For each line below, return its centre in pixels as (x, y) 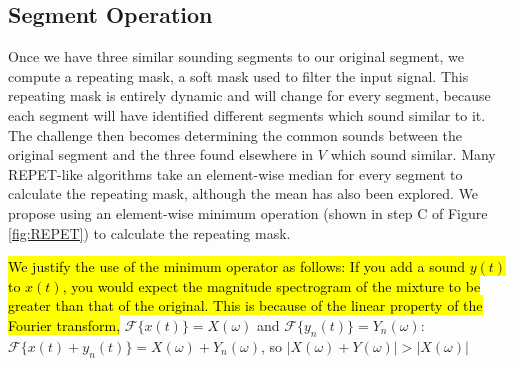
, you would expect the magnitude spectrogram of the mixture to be (271, 285)
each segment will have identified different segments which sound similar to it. (247, 114)
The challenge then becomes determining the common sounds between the (235, 134)
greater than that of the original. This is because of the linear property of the (245, 305)
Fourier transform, (64, 324)
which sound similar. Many (413, 154)
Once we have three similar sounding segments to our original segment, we (236, 56)
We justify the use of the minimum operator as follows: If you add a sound (237, 266)
